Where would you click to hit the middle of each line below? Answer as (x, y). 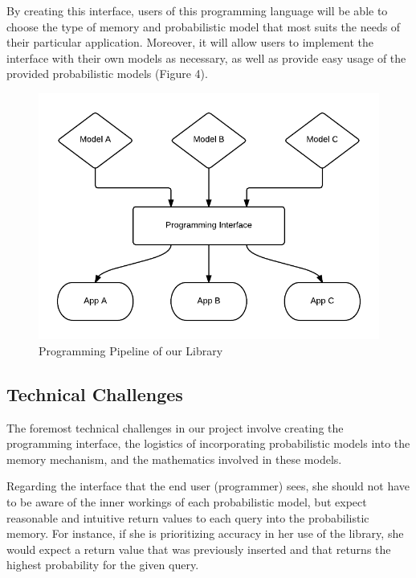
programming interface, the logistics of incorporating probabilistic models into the (208, 443)
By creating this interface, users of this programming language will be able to (197, 10)
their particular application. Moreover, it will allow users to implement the (190, 42)
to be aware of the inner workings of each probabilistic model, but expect (187, 501)
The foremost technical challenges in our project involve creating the (175, 427)
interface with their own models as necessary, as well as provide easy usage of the (206, 57)
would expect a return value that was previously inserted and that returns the (199, 549)
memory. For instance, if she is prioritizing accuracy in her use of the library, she (205, 533)
